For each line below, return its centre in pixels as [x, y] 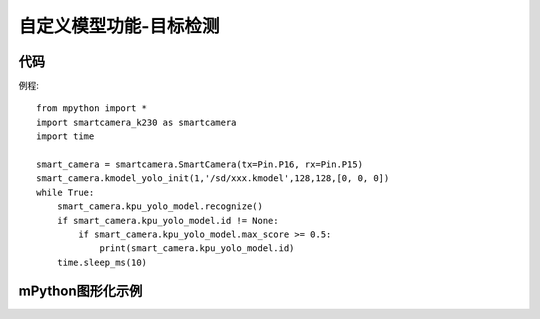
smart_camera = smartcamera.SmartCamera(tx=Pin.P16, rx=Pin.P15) [200, 164]
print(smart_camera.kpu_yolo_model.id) [197, 248]
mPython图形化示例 [80, 290]
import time [65, 136]
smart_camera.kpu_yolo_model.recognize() [160, 206]
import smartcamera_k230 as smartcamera [136, 122]
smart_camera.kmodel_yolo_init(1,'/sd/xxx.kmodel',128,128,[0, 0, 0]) [213, 178]
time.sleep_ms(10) [102, 262]
